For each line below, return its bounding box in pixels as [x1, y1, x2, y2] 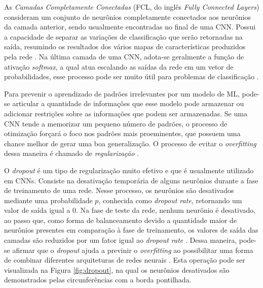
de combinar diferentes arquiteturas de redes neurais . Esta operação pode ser [4, 254, 245, 265]
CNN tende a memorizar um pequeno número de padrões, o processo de [4, 118, 228, 129]
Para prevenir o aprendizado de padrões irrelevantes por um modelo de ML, [4, 88, 240, 99]
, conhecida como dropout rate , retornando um [98, 195, 242, 205]
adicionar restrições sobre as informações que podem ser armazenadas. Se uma [4, 108, 247, 118]
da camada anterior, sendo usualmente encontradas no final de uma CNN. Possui [4, 21, 256, 32]
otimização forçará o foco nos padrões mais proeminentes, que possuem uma [4, 128, 241, 139]
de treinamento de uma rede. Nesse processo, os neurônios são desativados [4, 185, 234, 196]
